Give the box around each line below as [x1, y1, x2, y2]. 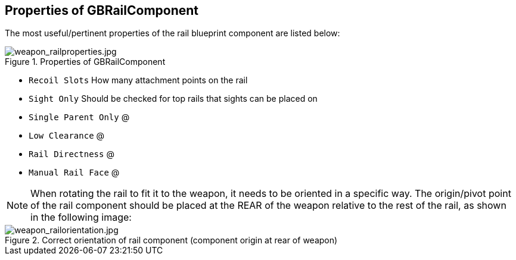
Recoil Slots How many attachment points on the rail [29, 75, 248, 86]
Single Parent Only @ [29, 112, 130, 123]
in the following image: [30, 211, 132, 224]
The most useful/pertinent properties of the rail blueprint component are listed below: [5, 28, 340, 39]
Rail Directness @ [29, 149, 114, 159]
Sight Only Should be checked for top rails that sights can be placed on [29, 93, 318, 104]
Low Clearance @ [29, 130, 105, 141]
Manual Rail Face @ [29, 167, 120, 178]
